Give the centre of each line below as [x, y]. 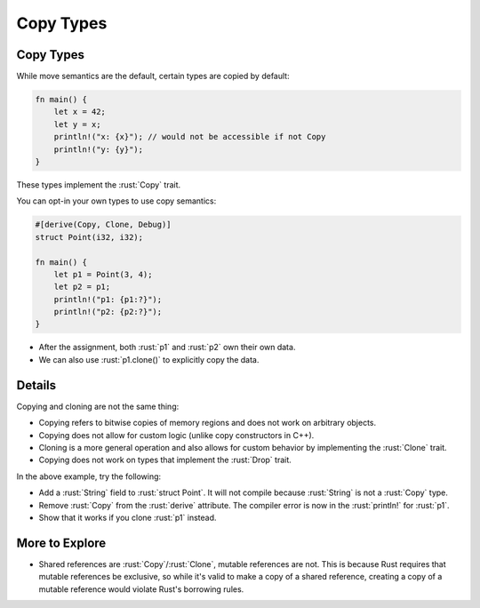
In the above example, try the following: [89, 476]
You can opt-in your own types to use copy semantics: [116, 201]
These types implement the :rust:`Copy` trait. [99, 184]
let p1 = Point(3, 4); [103, 274]
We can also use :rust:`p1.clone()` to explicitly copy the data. [149, 359]
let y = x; [77, 124]
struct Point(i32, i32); [89, 237]
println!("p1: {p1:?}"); [108, 299]
